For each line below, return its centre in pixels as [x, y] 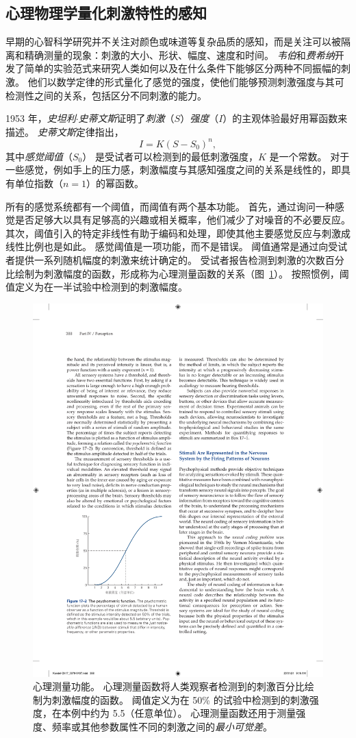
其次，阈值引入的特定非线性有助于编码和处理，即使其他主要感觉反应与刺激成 [178, 233]
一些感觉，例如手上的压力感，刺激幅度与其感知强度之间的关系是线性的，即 [173, 170]
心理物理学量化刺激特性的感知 [106, 13]
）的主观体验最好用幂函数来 [285, 118]
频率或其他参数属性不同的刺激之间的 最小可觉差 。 [162, 726]
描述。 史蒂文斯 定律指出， [65, 131]
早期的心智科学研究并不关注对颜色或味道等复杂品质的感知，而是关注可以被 [173, 41]
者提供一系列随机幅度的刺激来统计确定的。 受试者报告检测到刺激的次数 [165, 260]
